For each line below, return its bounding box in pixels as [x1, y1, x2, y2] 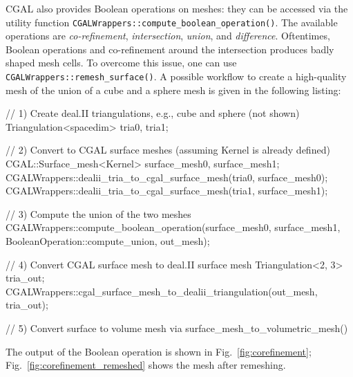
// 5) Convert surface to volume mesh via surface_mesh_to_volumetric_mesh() [6, 321, 348, 335]
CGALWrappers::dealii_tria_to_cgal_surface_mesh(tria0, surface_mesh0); [6, 169, 328, 184]
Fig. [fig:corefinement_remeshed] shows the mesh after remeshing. [6, 358, 286, 372]
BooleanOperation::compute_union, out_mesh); [6, 234, 210, 248]
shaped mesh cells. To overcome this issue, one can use [6, 55, 237, 70]
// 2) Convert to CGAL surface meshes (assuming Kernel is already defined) [6, 142, 330, 157]
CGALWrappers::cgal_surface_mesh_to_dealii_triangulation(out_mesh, [6, 284, 318, 298]
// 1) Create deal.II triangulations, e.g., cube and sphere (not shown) [6, 106, 300, 120]
